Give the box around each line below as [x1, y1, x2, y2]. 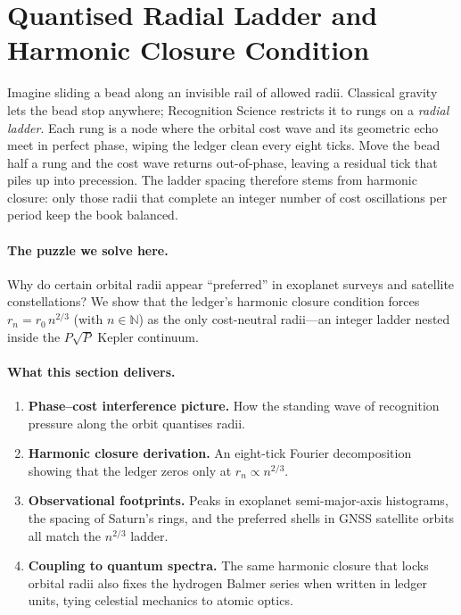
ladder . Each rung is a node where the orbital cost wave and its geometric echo [7, 118, 439, 137]
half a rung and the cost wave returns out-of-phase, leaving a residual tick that [7, 153, 438, 171]
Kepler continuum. [97, 327, 199, 345]
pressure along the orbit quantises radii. [28, 413, 245, 432]
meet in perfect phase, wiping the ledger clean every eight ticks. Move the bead [7, 136, 440, 154]
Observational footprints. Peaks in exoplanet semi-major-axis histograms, [28, 491, 449, 510]
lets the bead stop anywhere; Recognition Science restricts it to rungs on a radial [7, 100, 449, 119]
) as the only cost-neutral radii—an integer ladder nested [138, 310, 450, 328]
